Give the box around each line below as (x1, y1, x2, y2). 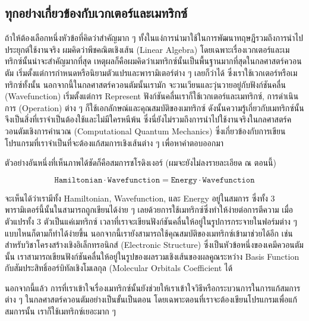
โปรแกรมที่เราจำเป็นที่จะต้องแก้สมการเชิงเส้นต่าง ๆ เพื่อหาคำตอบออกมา (5, 136, 224, 149)
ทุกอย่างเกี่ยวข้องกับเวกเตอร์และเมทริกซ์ (5, 4, 188, 22)
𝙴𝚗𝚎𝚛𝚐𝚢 (171, 175, 197, 184)
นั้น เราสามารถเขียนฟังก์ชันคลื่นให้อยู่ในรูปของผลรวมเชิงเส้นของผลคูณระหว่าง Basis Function (5, 250, 299, 262)
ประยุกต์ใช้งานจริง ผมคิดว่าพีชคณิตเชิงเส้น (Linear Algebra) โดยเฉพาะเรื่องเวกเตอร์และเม (5, 43, 290, 55)
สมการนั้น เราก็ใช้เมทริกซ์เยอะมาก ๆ (5, 305, 116, 317)
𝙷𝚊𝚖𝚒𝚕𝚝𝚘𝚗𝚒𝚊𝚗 (54, 175, 103, 184)
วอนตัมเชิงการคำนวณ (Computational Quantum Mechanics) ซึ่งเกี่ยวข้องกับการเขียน (5, 124, 286, 137)
